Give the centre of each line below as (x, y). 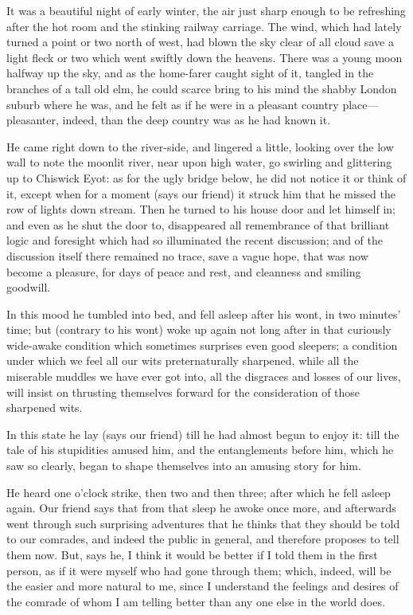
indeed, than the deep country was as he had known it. (197, 120)
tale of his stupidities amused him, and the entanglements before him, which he (200, 450)
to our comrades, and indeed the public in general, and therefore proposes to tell (203, 539)
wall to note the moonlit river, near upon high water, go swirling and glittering (199, 162)
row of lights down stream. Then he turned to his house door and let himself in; (201, 209)
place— (360, 104)
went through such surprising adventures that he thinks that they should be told (203, 523)
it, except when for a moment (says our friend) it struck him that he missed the (201, 193)
